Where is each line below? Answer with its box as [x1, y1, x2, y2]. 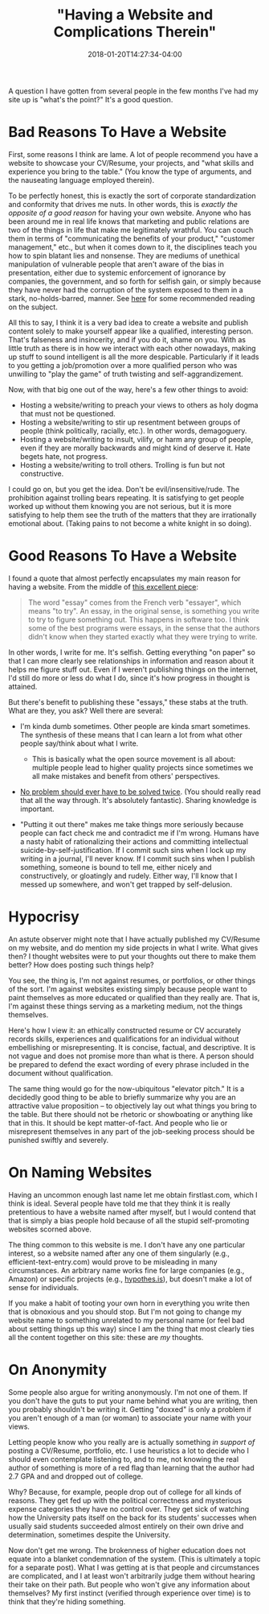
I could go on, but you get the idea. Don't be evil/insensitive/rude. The [8, 484, 240, 494]
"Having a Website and [56, 6, 214, 24]
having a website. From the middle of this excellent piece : [8, 581, 199, 591]
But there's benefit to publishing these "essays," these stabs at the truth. [8, 697, 249, 706]
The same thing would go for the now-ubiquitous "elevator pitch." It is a [8, 1083, 245, 1093]
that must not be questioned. [19, 408, 116, 418]
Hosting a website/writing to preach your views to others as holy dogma [19, 400, 259, 410]
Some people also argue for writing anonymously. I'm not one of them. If [8, 1387, 248, 1397]
